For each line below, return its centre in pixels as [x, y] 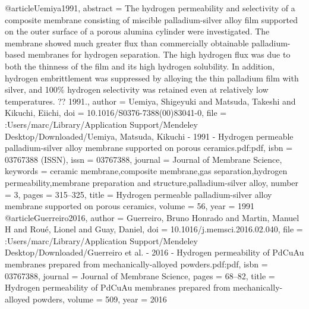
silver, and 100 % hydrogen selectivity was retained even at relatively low [137, 89]
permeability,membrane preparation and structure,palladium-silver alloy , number [152, 182]
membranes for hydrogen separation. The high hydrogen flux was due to [159, 54]
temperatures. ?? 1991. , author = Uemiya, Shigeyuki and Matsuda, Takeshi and [150, 101]
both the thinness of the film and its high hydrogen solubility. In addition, [140, 66]
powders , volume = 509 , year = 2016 [100, 299]
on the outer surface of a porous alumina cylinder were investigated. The [137, 31]
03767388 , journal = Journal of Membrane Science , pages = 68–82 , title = [140, 275]
